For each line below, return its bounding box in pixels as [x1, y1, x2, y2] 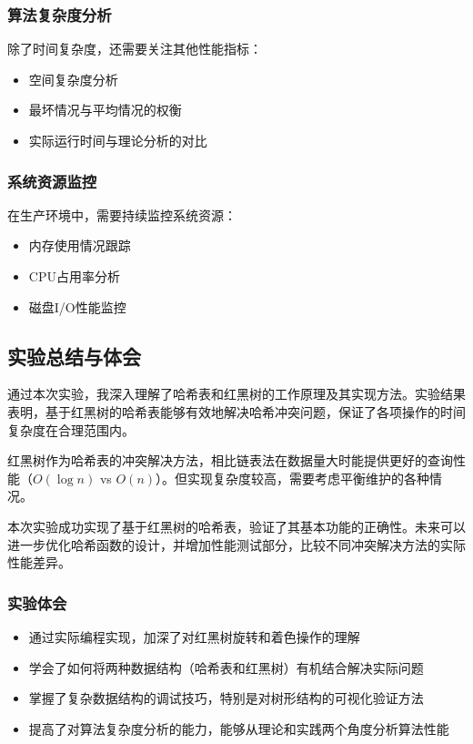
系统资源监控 [7, 169, 97, 192]
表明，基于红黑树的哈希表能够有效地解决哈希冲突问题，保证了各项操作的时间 [7, 402, 466, 421]
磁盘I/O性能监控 [28, 297, 126, 316]
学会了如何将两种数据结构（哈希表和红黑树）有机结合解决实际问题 [28, 657, 424, 677]
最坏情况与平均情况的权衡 [28, 100, 182, 119]
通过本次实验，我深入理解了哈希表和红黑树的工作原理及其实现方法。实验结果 [7, 384, 466, 403]
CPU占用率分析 [28, 267, 120, 285]
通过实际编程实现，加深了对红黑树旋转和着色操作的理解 [28, 627, 360, 646]
